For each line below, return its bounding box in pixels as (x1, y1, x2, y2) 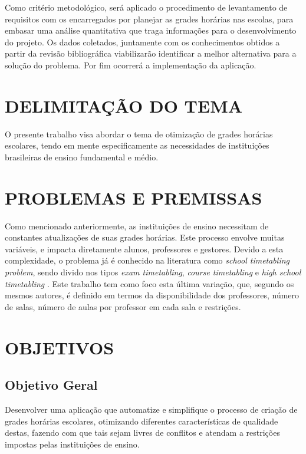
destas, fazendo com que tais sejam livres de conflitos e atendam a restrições (5, 426, 280, 439)
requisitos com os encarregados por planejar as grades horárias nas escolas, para (5, 12, 294, 25)
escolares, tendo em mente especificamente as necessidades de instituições (5, 139, 269, 152)
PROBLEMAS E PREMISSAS (5, 185, 262, 209)
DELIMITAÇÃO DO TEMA (5, 93, 243, 117)
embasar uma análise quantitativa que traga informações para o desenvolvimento (5, 24, 297, 37)
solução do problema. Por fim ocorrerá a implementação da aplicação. (5, 58, 256, 71)
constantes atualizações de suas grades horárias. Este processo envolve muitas (5, 231, 285, 244)
